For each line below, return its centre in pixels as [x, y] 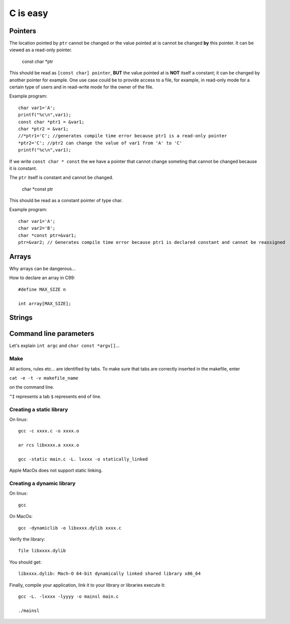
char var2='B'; [37, 228]
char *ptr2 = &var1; [43, 129]
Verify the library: [27, 539]
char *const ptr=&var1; [47, 235]
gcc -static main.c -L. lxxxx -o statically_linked [83, 459]
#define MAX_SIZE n [42, 289]
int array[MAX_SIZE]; [45, 303]
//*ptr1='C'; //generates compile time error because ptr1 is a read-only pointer [123, 136]
